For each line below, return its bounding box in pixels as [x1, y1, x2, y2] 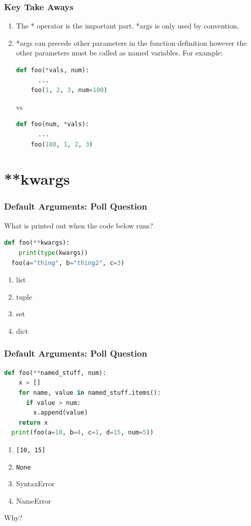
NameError [16, 495, 51, 506]
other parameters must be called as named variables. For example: [16, 47, 223, 58]
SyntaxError [16, 478, 55, 489]
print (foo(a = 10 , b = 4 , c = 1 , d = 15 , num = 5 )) [11, 429, 154, 436]
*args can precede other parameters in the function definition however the [16, 37, 247, 48]
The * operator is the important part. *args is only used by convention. [16, 20, 239, 31]
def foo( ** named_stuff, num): [4, 369, 106, 376]
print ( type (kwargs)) [18, 249, 88, 256]
